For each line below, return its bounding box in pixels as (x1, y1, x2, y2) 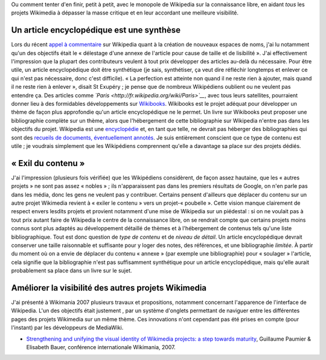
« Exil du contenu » (11, 158, 85, 169)
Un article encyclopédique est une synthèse (11, 25, 181, 36)
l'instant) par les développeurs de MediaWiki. (11, 324, 124, 332)
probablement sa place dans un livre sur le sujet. (11, 267, 132, 274)
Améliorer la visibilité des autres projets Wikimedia (11, 283, 207, 293)
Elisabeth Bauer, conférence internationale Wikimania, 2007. (26, 344, 176, 351)
